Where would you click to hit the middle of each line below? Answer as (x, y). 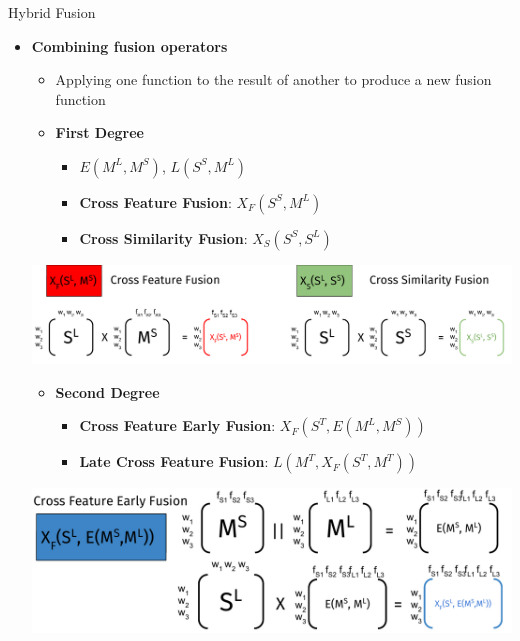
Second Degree (107, 391)
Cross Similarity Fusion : (163, 237)
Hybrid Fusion (52, 12)
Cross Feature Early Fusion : (177, 425)
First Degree (99, 132)
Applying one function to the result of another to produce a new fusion (273, 79)
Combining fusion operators (129, 45)
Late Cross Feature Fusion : (174, 461)
